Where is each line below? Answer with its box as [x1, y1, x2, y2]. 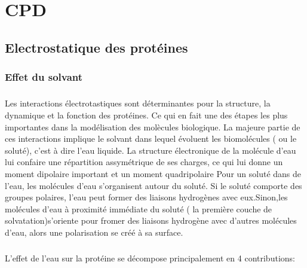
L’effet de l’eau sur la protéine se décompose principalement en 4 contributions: [5, 251, 295, 264]
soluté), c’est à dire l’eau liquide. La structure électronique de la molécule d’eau [5, 144, 296, 156]
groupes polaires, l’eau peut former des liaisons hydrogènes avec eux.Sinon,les [5, 191, 288, 203]
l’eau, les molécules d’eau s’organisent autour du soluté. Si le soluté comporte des [5, 179, 302, 191]
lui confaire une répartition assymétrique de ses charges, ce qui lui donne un [5, 156, 283, 168]
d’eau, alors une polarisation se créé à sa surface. [5, 226, 183, 238]
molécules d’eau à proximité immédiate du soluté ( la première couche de [5, 202, 272, 215]
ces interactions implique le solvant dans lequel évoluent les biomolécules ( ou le [5, 132, 297, 145]
